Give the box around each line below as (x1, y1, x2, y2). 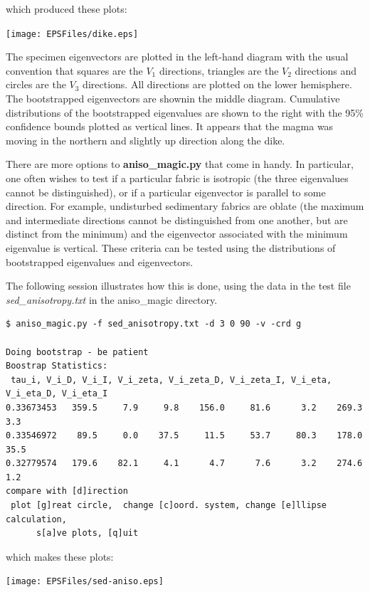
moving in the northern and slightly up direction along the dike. (6, 132, 285, 147)
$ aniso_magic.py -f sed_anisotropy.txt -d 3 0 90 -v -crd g (6, 319, 302, 329)
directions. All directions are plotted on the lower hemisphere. (83, 77, 352, 92)
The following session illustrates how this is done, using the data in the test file (6, 278, 351, 293)
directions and (295, 63, 357, 78)
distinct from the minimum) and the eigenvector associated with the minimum (6, 226, 348, 241)
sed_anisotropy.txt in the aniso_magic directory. (6, 292, 218, 307)
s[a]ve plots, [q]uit (36, 528, 139, 539)
